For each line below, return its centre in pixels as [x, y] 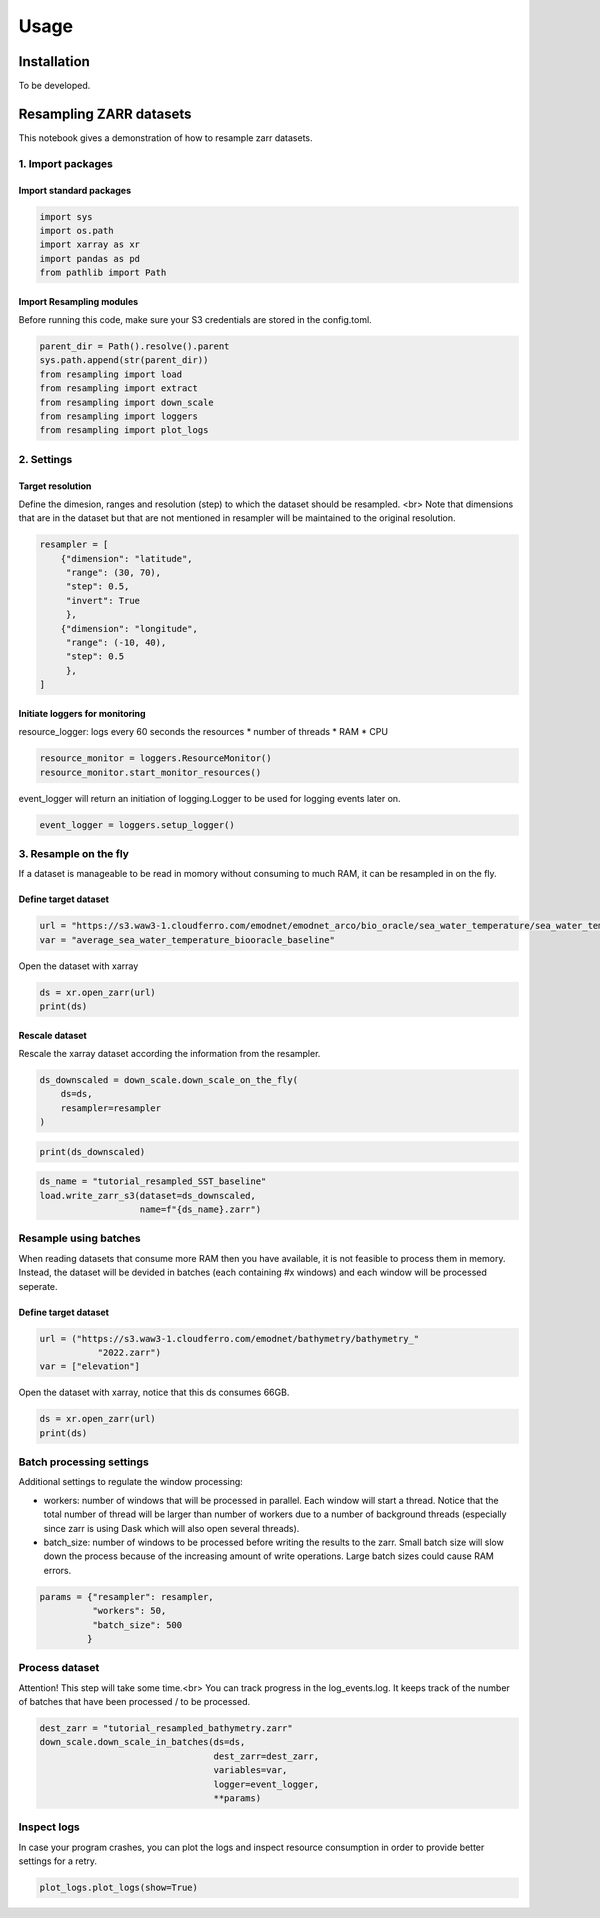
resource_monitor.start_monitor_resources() [150, 772]
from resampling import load [111, 374]
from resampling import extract [119, 388]
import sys [66, 216]
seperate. [38, 1286]
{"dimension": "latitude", [127, 558]
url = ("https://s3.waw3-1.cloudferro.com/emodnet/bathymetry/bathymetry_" [229, 1338]
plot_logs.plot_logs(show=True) [119, 1888]
